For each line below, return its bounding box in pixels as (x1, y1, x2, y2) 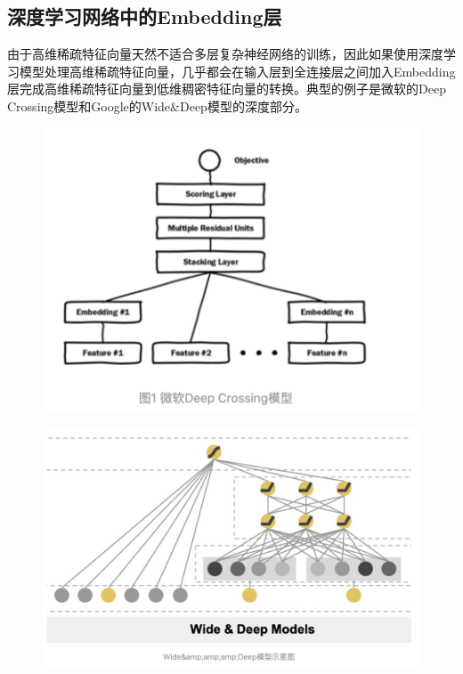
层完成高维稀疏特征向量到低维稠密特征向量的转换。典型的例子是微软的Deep (7, 79, 446, 98)
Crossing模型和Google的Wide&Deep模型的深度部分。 (7, 96, 307, 115)
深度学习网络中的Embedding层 (7, 3, 282, 30)
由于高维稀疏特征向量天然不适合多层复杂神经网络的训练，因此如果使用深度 (7, 45, 443, 63)
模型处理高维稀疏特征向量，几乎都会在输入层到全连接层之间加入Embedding (19, 61, 456, 80)
